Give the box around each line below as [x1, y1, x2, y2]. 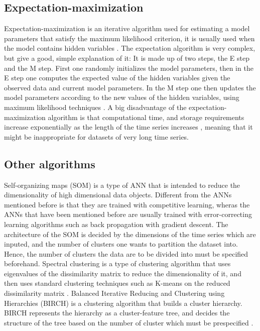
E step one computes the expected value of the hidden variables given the [4, 72, 230, 83]
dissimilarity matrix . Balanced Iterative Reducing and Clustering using [4, 288, 225, 298]
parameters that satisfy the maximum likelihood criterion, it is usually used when [4, 33, 255, 43]
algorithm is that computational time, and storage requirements [48, 112, 244, 122]
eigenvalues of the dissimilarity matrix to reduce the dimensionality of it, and [4, 268, 241, 278]
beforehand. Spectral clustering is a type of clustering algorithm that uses [4, 258, 231, 269]
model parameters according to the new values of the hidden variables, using [4, 92, 239, 102]
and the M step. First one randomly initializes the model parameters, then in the [4, 62, 253, 73]
